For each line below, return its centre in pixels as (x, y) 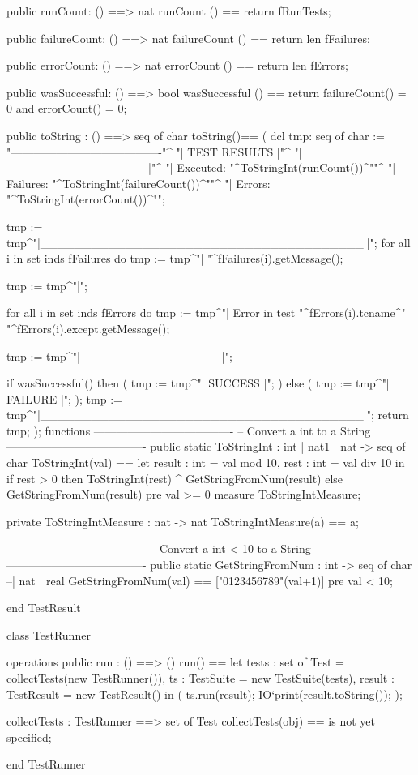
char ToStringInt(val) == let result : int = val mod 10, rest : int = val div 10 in (206, 462)
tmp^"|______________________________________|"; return (208, 415)
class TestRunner (49, 634)
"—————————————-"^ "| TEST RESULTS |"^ (149, 151)
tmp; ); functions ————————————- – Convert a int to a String (189, 430)
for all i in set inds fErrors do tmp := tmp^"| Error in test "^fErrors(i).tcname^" (206, 313)
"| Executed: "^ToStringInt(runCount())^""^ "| (281, 167)
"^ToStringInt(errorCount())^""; (86, 199)
